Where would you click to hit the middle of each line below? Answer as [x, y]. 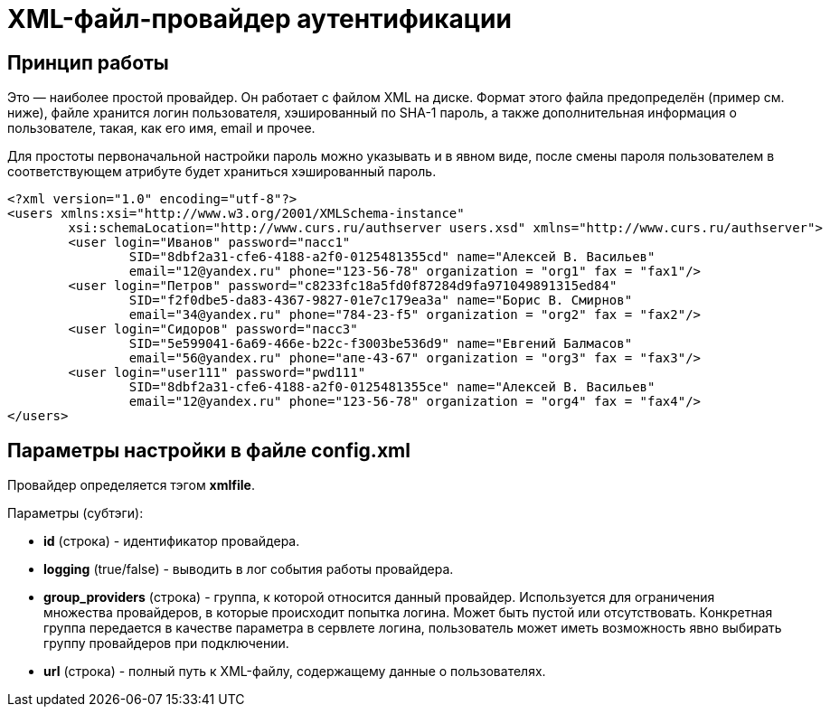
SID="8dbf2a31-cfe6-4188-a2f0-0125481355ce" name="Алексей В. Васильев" [392, 387]
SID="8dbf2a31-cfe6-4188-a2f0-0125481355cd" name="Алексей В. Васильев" [392, 257]
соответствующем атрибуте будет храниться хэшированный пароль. [222, 172]
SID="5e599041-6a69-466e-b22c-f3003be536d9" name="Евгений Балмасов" [381, 344]
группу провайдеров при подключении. [166, 644]
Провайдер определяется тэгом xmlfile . [131, 485]
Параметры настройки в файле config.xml [209, 450]
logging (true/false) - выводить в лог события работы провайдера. [249, 569]
